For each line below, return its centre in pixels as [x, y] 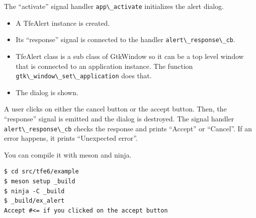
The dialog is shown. [47, 92]
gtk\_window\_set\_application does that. [84, 76]
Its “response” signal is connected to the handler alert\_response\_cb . [126, 39]
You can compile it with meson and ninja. [68, 154]
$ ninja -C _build [34, 191]
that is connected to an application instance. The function [104, 66]
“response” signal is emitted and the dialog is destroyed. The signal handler [119, 118]
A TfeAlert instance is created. [63, 23]
